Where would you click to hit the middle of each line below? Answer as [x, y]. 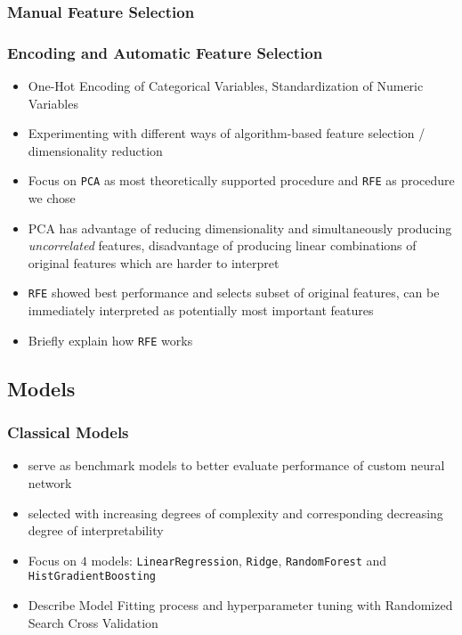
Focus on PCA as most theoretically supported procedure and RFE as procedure [241, 180]
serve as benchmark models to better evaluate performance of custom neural [236, 465]
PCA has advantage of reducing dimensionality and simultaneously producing [240, 228]
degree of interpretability [96, 530]
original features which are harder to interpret [154, 262]
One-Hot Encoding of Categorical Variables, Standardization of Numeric [226, 86]
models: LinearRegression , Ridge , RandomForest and [239, 560]
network [50, 482]
